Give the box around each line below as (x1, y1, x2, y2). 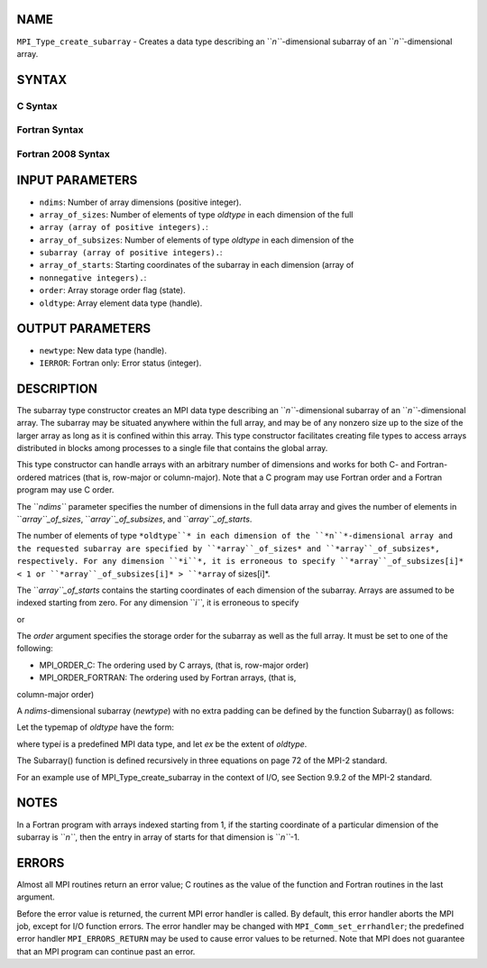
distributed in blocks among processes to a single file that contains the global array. (16, 443, 328, 454)
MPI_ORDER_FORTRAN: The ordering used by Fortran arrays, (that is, (39, 672, 297, 683)
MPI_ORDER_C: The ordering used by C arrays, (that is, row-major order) (39, 659, 309, 670)
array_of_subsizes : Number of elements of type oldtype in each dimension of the (39, 235, 354, 245)
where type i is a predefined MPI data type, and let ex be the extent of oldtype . (16, 738, 308, 749)
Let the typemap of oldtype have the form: (16, 722, 175, 733)
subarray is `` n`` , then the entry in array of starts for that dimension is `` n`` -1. (16, 831, 300, 843)
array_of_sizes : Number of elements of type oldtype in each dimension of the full (39, 208, 354, 220)
